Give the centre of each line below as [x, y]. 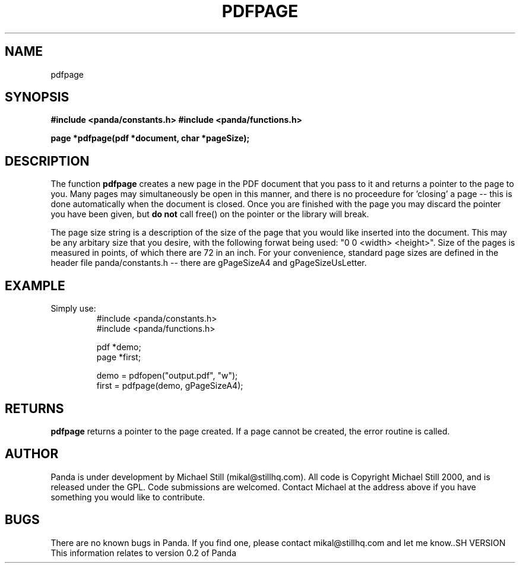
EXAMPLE [35, 285]
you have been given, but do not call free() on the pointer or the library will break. [210, 214]
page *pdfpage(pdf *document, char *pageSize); [150, 138]
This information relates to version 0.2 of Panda [144, 553]
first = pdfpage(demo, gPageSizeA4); [170, 386]
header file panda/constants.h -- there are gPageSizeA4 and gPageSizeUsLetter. [209, 263]
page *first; [119, 357]
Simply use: [73, 309]
